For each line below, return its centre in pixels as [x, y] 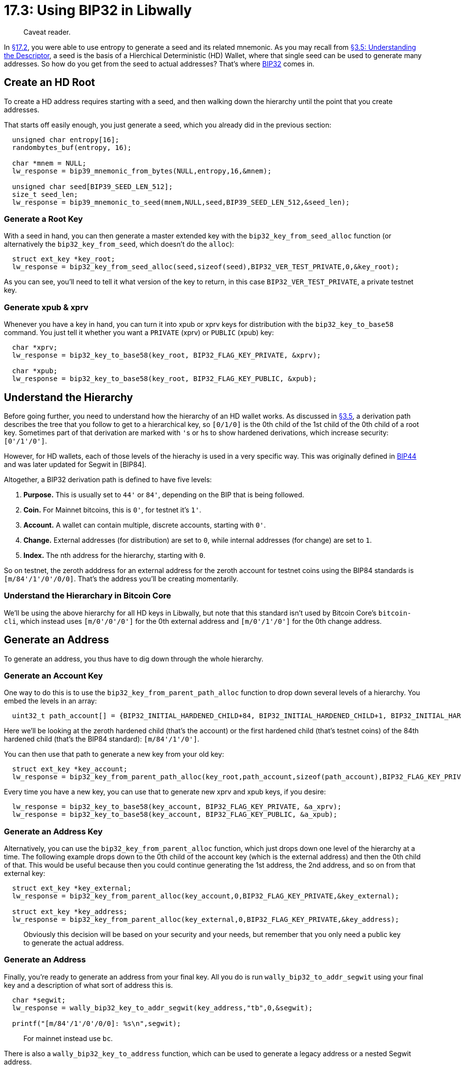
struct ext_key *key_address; [70, 912]
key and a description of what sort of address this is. [88, 985]
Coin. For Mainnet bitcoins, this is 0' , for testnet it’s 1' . [113, 510]
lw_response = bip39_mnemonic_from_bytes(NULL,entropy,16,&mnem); [142, 171]
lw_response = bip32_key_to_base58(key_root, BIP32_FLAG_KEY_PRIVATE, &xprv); [167, 355]
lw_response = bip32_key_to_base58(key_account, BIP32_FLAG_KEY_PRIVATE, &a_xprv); [177, 807]
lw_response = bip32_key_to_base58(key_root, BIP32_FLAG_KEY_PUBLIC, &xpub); [164, 379]
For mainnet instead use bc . [68, 1038]
